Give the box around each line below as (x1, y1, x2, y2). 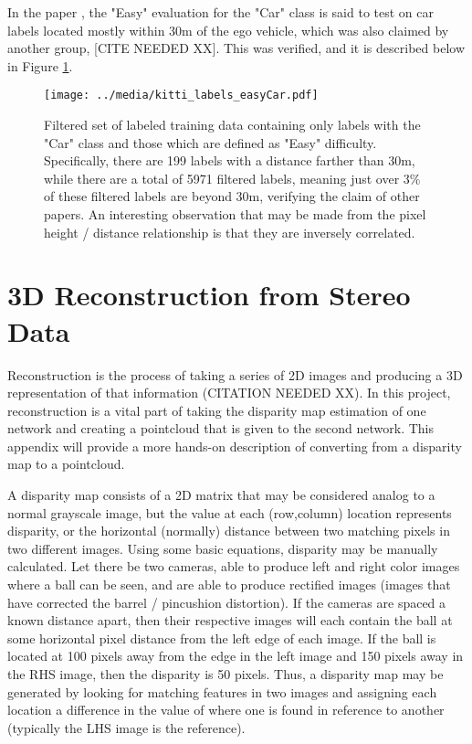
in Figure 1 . (7, 56, 73, 75)
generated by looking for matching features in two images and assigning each (7, 682, 437, 701)
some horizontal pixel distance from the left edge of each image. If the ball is (7, 628, 436, 647)
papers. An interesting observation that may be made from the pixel (44, 205, 426, 223)
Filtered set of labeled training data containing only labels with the (44, 115, 421, 134)
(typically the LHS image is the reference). (7, 717, 246, 737)
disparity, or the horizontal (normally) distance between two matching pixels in (7, 521, 450, 540)
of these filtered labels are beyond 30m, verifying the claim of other (44, 186, 420, 206)
